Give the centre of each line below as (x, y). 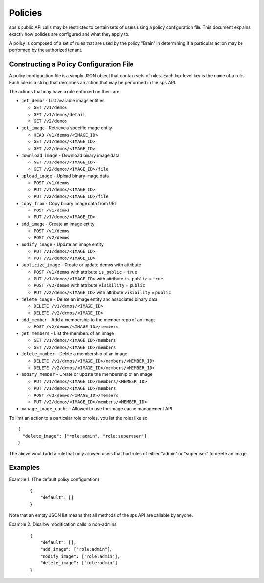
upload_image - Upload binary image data (65, 176)
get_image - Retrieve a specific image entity (67, 128)
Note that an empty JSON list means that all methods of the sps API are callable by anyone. (101, 515)
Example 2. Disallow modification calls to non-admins (63, 524)
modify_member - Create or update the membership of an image (87, 374)
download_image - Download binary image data (70, 155)
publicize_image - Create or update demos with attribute (81, 265)
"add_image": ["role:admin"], (76, 549)
